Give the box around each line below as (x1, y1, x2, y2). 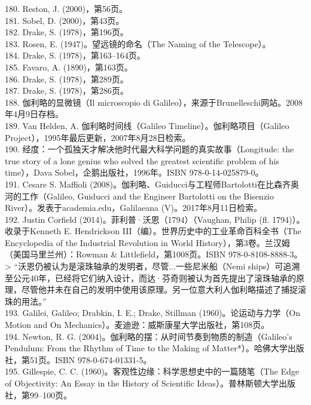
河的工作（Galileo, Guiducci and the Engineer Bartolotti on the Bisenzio (5, 189, 274, 202)
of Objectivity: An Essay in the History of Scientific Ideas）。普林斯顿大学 (5, 377, 279, 389)
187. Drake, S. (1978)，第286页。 (5, 84, 129, 97)
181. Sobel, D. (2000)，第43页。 (5, 14, 124, 26)
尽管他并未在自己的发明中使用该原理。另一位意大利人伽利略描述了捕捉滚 (21, 283, 306, 296)
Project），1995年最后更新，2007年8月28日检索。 (5, 131, 191, 143)
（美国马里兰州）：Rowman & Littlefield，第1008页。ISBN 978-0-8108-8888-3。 (5, 248, 303, 260)
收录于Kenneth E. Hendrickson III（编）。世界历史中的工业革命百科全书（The (5, 225, 301, 237)
